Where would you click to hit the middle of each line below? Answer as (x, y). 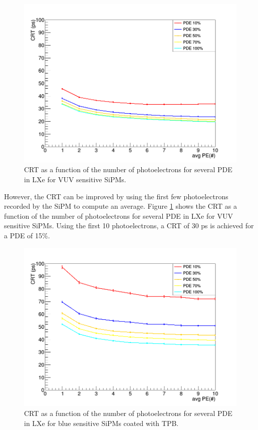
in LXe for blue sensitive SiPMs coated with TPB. (101, 423)
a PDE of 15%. (27, 235)
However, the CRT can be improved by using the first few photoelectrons (116, 196)
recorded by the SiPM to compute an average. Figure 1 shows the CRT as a (120, 206)
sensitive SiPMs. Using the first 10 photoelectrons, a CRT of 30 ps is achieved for (129, 226)
